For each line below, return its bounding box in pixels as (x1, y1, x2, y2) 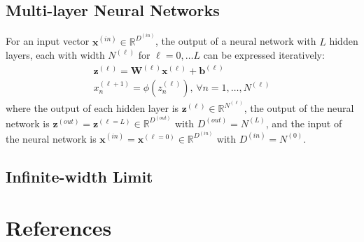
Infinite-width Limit (6, 165, 153, 187)
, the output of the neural (244, 101, 354, 115)
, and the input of (265, 115, 342, 130)
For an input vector (6, 34, 90, 48)
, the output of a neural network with (155, 34, 316, 48)
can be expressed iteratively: (203, 48, 325, 62)
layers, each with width (6, 48, 105, 62)
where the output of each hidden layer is (6, 101, 179, 115)
